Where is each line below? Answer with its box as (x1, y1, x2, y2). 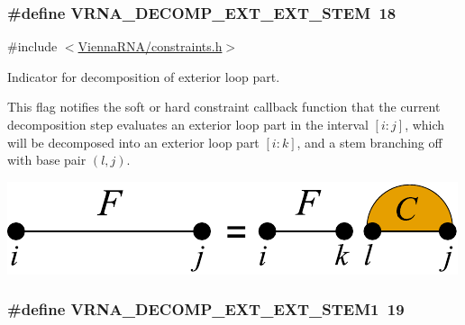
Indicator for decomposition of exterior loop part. (7, 67, 280, 86)
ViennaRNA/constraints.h (77, 37, 223, 56)
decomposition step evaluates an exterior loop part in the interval (7, 115, 369, 133)
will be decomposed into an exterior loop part (7, 132, 260, 151)
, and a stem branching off (296, 132, 442, 151)
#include (7, 37, 58, 56)
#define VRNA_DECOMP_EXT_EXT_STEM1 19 (7, 298, 405, 320)
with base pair (7, 150, 87, 169)
